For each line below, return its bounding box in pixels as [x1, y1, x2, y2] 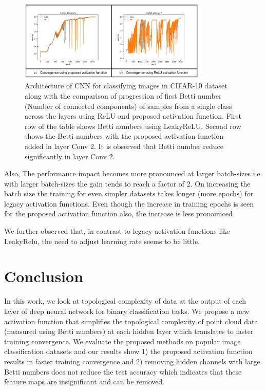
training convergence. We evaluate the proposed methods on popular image [4, 336, 241, 346]
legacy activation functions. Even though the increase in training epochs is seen [4, 198, 254, 209]
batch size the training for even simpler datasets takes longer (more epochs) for [4, 188, 254, 199]
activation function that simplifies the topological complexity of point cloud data [4, 315, 258, 326]
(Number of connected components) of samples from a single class [25, 100, 232, 111]
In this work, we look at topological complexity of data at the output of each [4, 295, 246, 306]
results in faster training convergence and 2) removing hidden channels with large [4, 356, 260, 366]
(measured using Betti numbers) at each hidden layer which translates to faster [4, 326, 254, 337]
